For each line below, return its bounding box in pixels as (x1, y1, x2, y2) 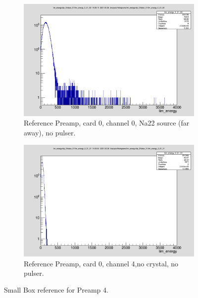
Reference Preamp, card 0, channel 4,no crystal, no (24, 258, 179, 268)
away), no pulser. (24, 127, 76, 137)
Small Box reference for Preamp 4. (4, 285, 108, 295)
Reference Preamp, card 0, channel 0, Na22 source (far (24, 118, 190, 128)
